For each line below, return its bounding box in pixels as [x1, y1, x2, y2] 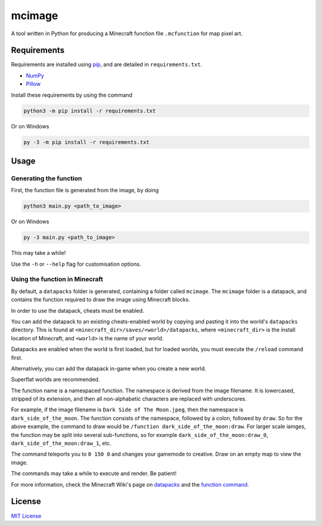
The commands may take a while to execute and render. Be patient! [11, 470, 177, 477]
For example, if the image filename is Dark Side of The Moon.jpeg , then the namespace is [11, 406, 244, 413]
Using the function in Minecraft [11, 275, 104, 284]
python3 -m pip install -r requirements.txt [23, 107, 156, 114]
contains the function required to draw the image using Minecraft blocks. [11, 296, 190, 303]
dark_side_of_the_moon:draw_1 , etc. [11, 439, 112, 447]
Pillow [26, 81, 41, 88]
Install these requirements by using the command [11, 91, 132, 99]
